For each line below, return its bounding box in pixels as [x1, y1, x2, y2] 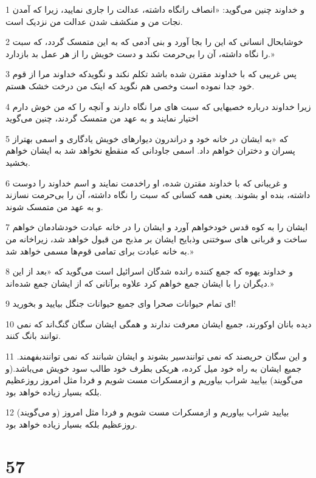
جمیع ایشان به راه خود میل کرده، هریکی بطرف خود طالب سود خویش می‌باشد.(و [5, 361, 302, 374]
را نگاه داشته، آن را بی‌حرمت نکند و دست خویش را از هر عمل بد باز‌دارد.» [5, 47, 275, 60]
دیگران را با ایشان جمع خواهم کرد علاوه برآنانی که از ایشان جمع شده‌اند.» [5, 276, 274, 289]
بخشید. [5, 155, 30, 168]
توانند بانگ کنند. [5, 329, 61, 342]
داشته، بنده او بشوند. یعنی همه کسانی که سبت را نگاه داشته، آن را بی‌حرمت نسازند [5, 188, 311, 201]
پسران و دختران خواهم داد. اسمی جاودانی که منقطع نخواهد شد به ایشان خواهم [5, 144, 295, 157]
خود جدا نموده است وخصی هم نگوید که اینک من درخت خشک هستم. [5, 79, 255, 92]
